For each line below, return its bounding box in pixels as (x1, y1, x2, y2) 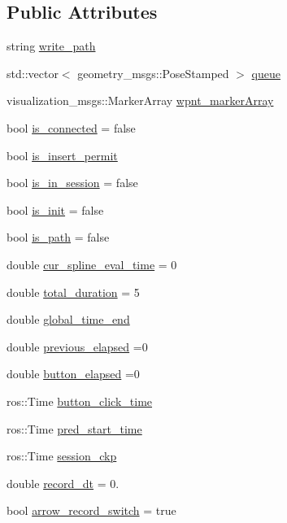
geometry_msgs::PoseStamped (77, 64, 229, 81)
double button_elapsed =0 (7, 365, 140, 382)
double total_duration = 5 (7, 283, 140, 300)
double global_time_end (7, 311, 130, 328)
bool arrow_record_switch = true (7, 502, 176, 519)
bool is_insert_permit (7, 146, 118, 163)
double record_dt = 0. (7, 474, 120, 491)
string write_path (7, 37, 96, 54)
